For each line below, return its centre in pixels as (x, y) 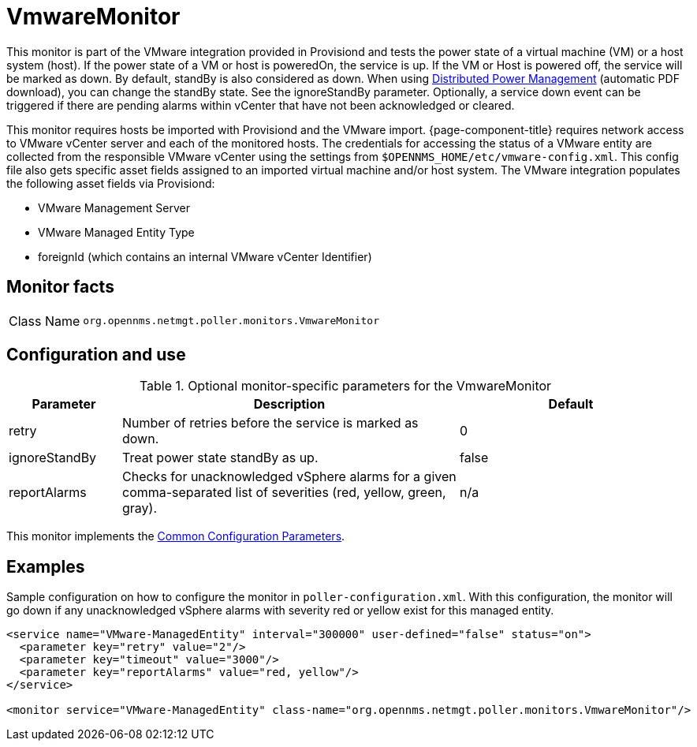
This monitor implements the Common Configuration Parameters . (176, 536)
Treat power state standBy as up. (220, 458)
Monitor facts (60, 287)
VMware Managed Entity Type (116, 232)
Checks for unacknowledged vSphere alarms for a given (289, 477)
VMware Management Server (114, 207)
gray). (140, 508)
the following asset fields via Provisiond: (111, 183)
